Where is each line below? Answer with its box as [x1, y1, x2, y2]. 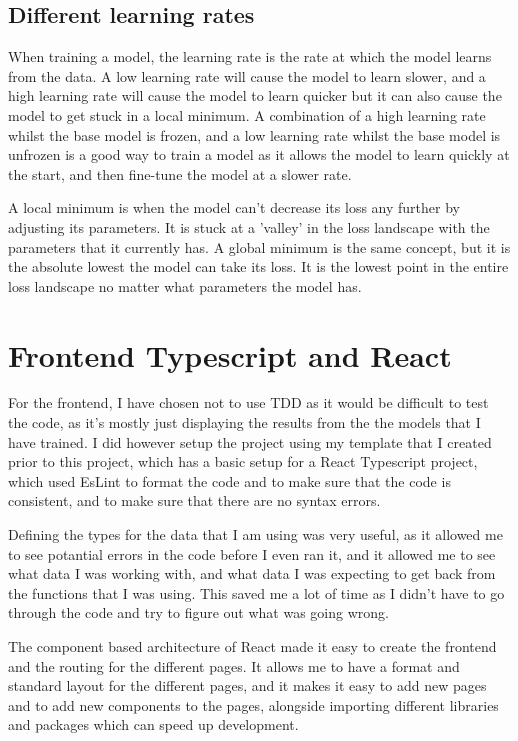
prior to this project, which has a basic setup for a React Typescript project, [8, 451, 478, 472]
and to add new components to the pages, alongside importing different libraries [8, 694, 499, 715]
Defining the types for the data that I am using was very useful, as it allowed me [8, 524, 503, 545]
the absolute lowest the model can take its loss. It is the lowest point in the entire [8, 256, 509, 277]
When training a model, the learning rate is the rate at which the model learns [8, 46, 492, 67]
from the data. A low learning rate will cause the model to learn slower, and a [8, 65, 486, 86]
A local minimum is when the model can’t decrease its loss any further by [8, 197, 460, 218]
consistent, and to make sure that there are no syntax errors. [8, 490, 381, 511]
